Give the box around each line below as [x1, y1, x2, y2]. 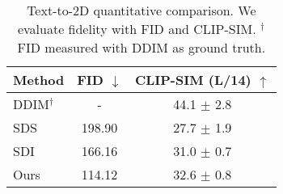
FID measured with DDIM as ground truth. [17, 38, 266, 57]
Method [13, 70, 65, 89]
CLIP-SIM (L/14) [134, 70, 251, 89]
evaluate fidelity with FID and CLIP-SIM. [17, 19, 256, 38]
